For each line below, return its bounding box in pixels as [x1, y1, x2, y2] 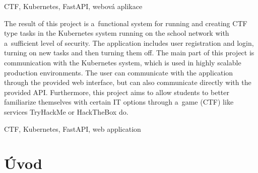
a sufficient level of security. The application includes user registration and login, [4, 37, 254, 48]
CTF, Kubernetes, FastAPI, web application [4, 123, 141, 134]
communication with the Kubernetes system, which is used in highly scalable [4, 57, 241, 67]
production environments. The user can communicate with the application [4, 67, 233, 77]
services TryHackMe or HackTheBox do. [4, 106, 128, 117]
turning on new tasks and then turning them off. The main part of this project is [4, 47, 254, 58]
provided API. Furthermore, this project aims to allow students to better [4, 86, 230, 97]
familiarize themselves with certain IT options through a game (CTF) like [4, 97, 234, 107]
